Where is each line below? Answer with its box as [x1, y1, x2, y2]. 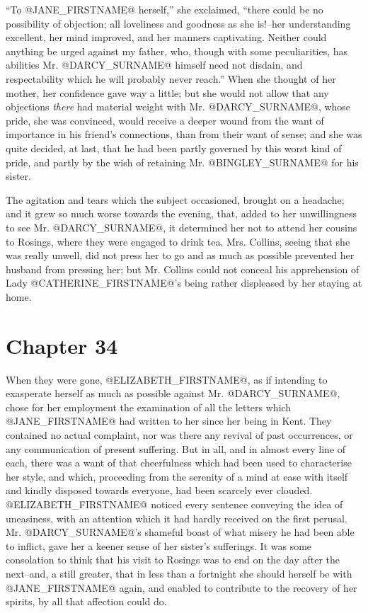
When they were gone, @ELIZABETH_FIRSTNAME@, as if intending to [6, 372, 328, 386]
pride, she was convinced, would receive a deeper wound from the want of [6, 113, 324, 127]
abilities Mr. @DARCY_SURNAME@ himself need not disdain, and [6, 57, 303, 72]
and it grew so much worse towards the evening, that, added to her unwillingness [6, 206, 357, 221]
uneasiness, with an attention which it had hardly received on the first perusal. [6, 510, 347, 525]
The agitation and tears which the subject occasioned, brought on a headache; [6, 192, 345, 207]
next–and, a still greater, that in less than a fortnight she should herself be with [6, 566, 352, 580]
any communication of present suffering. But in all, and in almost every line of [6, 441, 346, 456]
